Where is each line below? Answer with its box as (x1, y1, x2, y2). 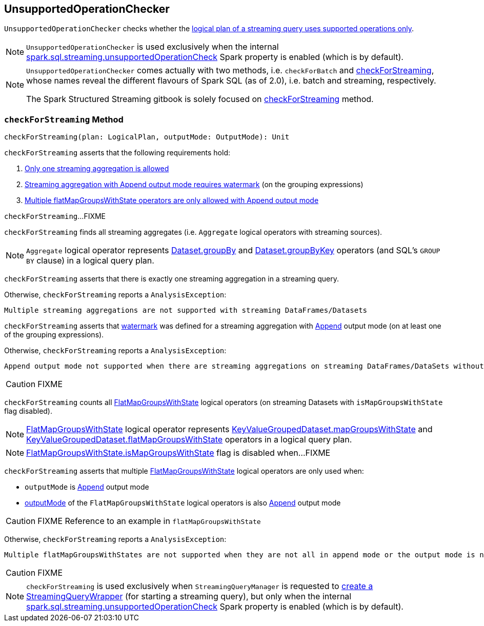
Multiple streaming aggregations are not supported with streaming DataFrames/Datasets (4, 306, 368, 315)
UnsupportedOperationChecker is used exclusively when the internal (26, 42, 279, 52)
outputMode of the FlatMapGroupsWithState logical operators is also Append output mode (25, 498, 341, 508)
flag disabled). (4, 407, 53, 416)
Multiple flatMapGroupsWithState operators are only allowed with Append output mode (25, 196, 319, 205)
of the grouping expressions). (4, 330, 104, 339)
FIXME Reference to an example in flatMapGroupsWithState (37, 516, 261, 527)
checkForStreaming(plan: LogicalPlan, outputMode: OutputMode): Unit (4, 133, 290, 142)
